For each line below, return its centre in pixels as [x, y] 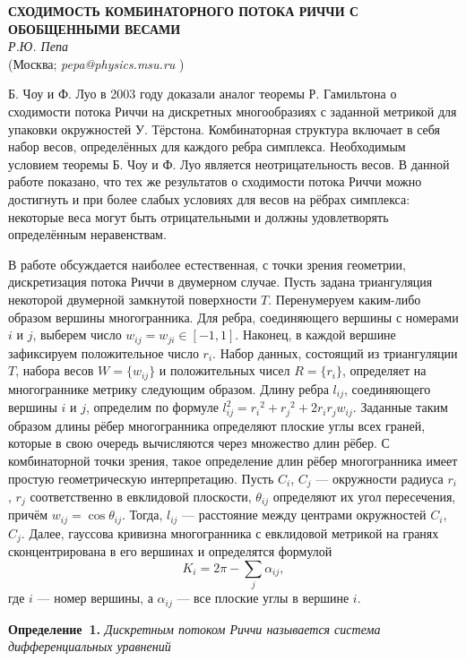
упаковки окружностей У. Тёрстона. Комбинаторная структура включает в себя [224, 129]
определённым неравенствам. [87, 234]
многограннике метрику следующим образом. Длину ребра [168, 388]
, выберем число [77, 335]
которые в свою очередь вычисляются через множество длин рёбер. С [199, 443]
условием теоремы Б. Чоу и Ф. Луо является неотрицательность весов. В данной [229, 163]
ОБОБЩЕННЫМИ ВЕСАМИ [95, 28]
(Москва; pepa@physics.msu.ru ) [96, 63]
